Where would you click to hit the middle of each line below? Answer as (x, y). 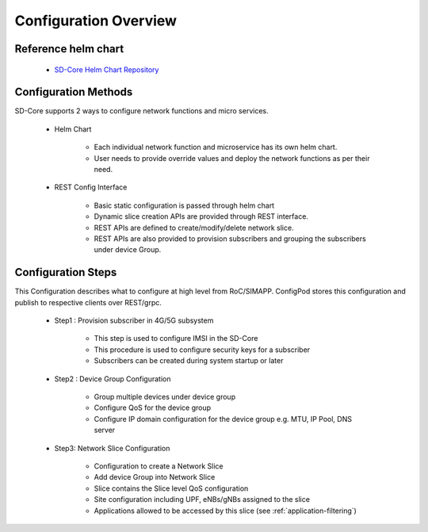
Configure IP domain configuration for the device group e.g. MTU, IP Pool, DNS (223, 419)
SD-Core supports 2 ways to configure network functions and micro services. (141, 111)
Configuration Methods (74, 92)
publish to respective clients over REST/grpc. (88, 302)
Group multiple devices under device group (165, 397)
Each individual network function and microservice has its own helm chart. (216, 147)
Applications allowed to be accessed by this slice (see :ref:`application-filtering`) (225, 511)
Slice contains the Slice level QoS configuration (171, 488)
